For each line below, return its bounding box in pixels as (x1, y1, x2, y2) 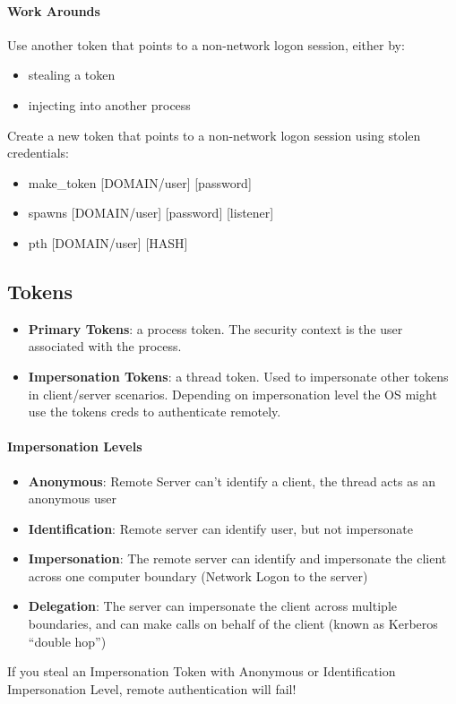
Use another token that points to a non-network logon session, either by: (7, 35, 405, 54)
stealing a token (28, 65, 116, 84)
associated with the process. (28, 337, 182, 356)
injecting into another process (28, 95, 191, 114)
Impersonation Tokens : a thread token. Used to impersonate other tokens (28, 366, 449, 385)
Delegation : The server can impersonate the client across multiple (28, 597, 397, 615)
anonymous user (28, 489, 116, 508)
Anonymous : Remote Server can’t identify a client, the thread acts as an (28, 471, 436, 490)
